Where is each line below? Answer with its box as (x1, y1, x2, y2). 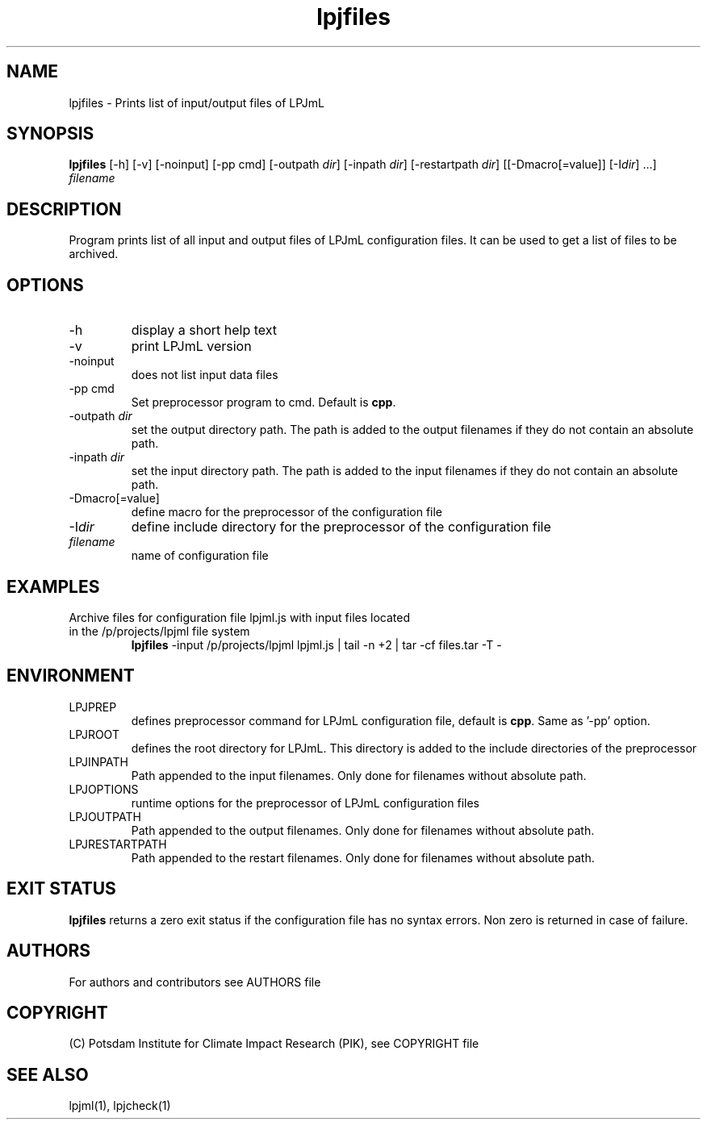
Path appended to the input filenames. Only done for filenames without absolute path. (131, 768, 587, 782)
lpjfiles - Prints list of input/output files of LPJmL (69, 95, 324, 110)
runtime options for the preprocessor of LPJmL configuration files (131, 795, 479, 810)
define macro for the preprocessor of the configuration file (131, 505, 443, 519)
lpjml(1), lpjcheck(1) (69, 1099, 171, 1113)
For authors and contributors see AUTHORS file (69, 974, 321, 989)
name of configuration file (131, 548, 269, 563)
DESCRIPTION (6, 198, 122, 219)
